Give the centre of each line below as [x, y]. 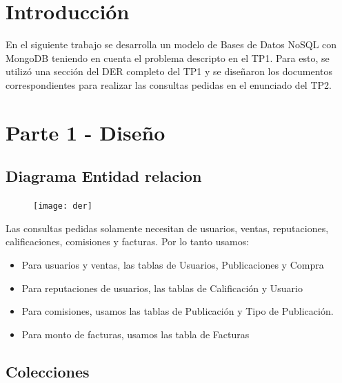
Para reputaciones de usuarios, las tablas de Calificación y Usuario [162, 288]
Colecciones [48, 371]
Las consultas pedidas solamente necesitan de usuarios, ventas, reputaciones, [167, 228]
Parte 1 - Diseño [85, 132]
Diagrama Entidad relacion [104, 176]
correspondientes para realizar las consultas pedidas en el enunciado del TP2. [169, 84]
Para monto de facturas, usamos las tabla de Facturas [135, 334]
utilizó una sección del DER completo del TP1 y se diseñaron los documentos [169, 71]
